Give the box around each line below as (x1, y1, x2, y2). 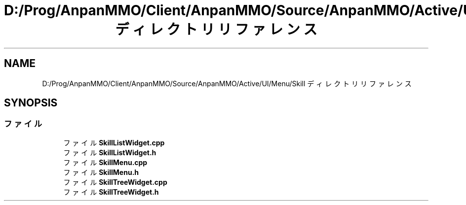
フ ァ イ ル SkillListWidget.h (63, 148, 156, 157)
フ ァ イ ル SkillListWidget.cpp (63, 138, 165, 147)
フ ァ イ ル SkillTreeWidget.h (63, 187, 159, 196)
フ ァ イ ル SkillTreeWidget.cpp (63, 177, 167, 186)
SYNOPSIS (4, 97, 58, 109)
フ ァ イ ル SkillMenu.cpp (63, 158, 148, 167)
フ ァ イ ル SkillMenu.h (63, 168, 139, 176)
